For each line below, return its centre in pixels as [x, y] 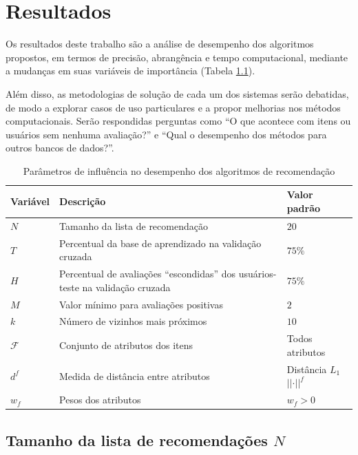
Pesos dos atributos [100, 400]
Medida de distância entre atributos [135, 375]
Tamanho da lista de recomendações [137, 440]
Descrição [83, 201]
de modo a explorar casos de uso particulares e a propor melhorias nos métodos [173, 107]
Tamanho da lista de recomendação [134, 225]
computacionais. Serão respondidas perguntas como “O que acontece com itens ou [178, 121]
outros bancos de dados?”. [60, 148]
